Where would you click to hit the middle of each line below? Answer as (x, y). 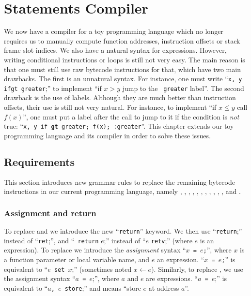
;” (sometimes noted (102, 269)
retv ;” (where (172, 240)
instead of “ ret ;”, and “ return (51, 240)
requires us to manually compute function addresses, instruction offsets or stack (122, 40)
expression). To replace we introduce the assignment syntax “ (95, 250)
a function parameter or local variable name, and (77, 259)
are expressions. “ (172, 278)
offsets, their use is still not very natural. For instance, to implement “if (110, 107)
